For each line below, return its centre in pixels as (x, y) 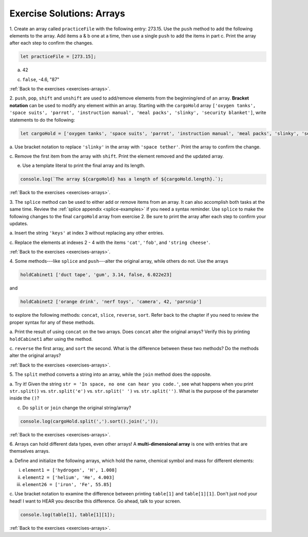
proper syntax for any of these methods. (52, 322)
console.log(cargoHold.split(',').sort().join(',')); (89, 421)
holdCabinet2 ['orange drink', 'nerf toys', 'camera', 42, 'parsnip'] (111, 302)
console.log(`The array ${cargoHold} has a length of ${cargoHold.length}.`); (122, 179)
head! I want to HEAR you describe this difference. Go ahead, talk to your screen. (95, 501)
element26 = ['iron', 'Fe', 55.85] (67, 485)
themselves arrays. (30, 451)
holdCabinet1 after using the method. (51, 339)
